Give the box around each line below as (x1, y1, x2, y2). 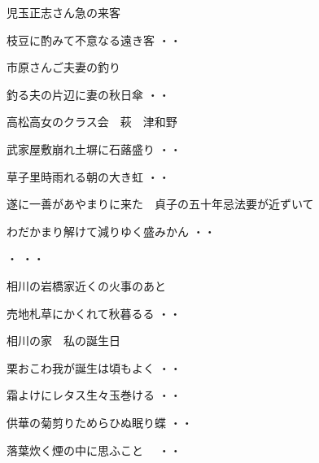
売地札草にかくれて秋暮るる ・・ (7, 304, 181, 321)
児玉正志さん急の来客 (7, 4, 120, 20)
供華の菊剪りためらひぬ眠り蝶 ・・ (7, 413, 193, 430)
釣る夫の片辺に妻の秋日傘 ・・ (7, 85, 170, 103)
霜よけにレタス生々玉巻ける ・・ (7, 387, 181, 404)
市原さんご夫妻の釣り (7, 59, 120, 76)
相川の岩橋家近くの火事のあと (7, 277, 166, 294)
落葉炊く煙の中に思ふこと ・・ (7, 441, 181, 458)
